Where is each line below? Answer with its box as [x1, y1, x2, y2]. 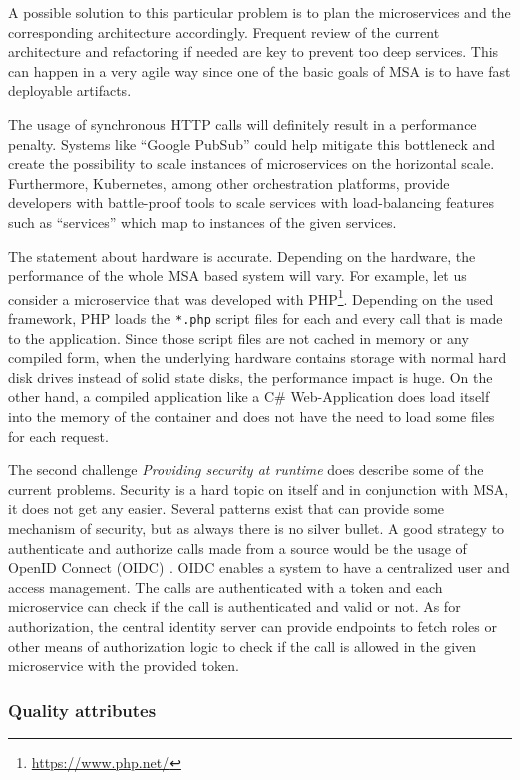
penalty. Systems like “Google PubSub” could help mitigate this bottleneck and [8, 133, 496, 154]
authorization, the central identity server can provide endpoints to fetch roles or [8, 615, 497, 636]
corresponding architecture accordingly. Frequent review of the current [8, 21, 440, 42]
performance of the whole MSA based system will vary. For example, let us [8, 265, 467, 286]
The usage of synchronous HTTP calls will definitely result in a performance [8, 113, 477, 134]
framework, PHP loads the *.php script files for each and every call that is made [8, 307, 503, 328]
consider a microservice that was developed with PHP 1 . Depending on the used [8, 285, 494, 309]
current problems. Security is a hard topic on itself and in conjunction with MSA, [8, 478, 509, 499]
